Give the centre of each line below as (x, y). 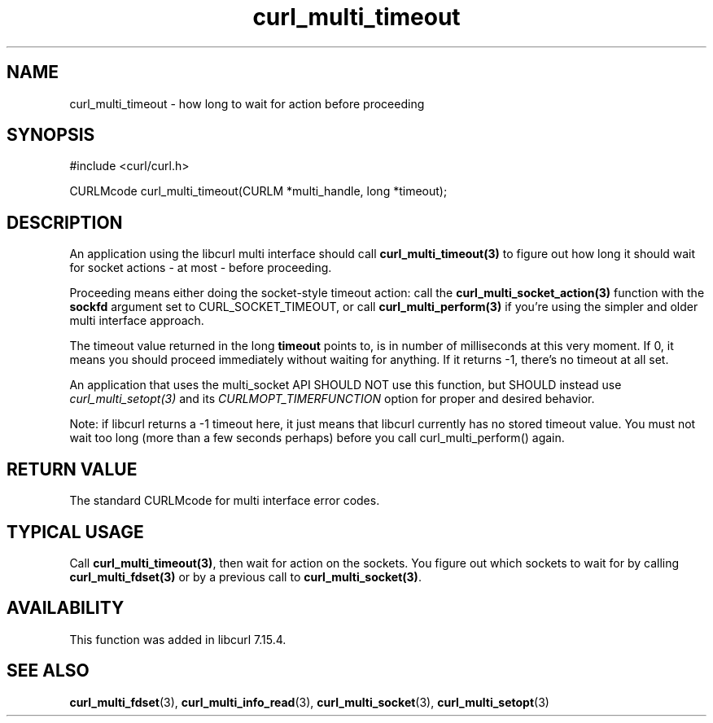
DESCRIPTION (65, 222)
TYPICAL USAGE (75, 532)
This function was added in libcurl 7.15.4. (178, 639)
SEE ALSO (48, 671)
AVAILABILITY (66, 608)
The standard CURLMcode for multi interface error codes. (225, 501)
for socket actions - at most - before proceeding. (201, 268)
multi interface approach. (137, 321)
